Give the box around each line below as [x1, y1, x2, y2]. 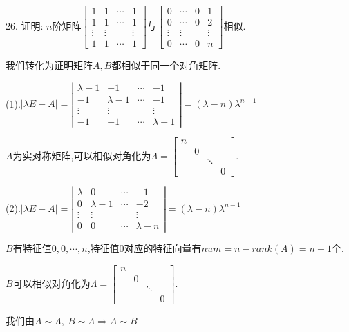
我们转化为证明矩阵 [6, 58, 93, 72]
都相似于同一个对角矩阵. [111, 58, 221, 72]
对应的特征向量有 [124, 241, 202, 255]
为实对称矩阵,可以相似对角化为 [12, 148, 151, 163]
